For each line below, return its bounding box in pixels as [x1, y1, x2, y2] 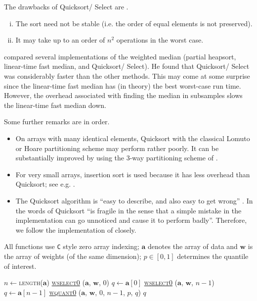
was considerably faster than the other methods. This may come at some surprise [4, 70, 250, 81]
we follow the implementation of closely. [15, 224, 136, 235]
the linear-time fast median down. [4, 100, 107, 110]
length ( [19, 277, 43, 288]
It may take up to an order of [15, 35, 105, 45]
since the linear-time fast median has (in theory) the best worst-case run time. [4, 80, 241, 91]
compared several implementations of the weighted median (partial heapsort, [4, 51, 236, 61]
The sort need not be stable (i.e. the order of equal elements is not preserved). [15, 18, 253, 28]
